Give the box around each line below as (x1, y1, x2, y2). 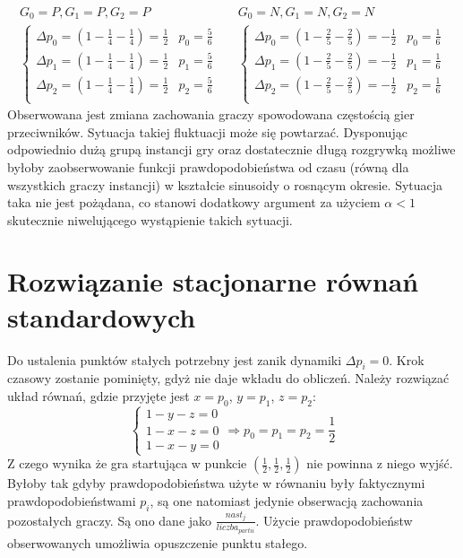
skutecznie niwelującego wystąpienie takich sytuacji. (7, 210, 293, 229)
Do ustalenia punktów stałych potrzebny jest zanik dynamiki (7, 350, 342, 369)
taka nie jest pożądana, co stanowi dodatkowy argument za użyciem (7, 193, 381, 212)
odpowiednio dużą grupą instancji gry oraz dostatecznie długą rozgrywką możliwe (7, 140, 456, 159)
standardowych (7, 298, 196, 335)
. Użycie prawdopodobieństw (255, 510, 413, 529)
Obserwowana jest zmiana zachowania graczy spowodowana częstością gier (7, 105, 415, 124)
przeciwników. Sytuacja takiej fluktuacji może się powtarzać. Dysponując (7, 122, 407, 141)
